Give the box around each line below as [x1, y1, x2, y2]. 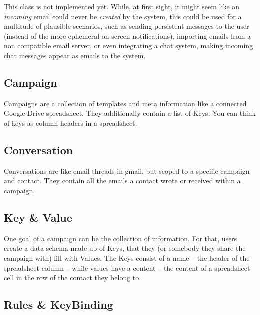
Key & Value [4, 209, 72, 225]
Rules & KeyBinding [4, 297, 113, 312]
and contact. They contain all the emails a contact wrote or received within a [4, 175, 241, 186]
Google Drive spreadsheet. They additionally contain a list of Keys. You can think [4, 108, 256, 118]
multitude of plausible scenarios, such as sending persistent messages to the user [4, 21, 249, 31]
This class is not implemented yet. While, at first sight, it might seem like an [4, 1, 240, 11]
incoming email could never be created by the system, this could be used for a [4, 11, 242, 21]
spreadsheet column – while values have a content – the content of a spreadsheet [4, 262, 250, 273]
